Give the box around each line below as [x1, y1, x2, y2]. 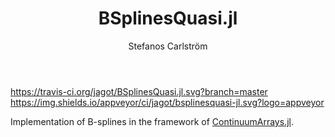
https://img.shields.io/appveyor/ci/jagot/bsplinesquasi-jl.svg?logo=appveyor [10, 96, 325, 108]
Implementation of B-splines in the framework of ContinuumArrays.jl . [10, 115, 294, 127]
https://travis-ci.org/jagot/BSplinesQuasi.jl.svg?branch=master [10, 85, 268, 97]
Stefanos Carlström [128, 40, 208, 52]
